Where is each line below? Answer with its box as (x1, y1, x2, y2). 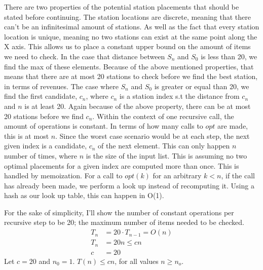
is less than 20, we (201, 51, 257, 61)
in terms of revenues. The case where (4, 81, 119, 91)
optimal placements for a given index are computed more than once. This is (4, 160, 239, 171)
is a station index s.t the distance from (119, 91, 240, 101)
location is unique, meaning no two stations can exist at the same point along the (4, 31, 257, 42)
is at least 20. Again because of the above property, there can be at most (24, 100, 251, 111)
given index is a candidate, (4, 140, 87, 151)
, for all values (115, 255, 159, 266)
